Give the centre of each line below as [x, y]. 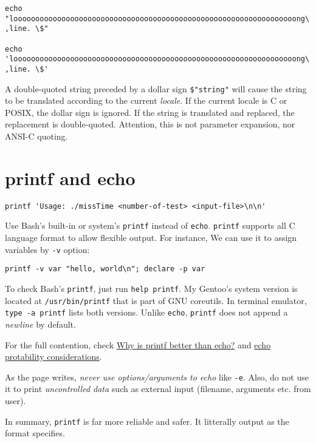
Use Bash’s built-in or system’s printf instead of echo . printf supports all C [150, 225]
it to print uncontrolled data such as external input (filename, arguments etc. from [158, 389]
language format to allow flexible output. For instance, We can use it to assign [151, 238]
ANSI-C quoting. [36, 136]
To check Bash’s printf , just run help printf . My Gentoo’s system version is [151, 288]
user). [15, 400]
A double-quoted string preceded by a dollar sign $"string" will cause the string [156, 88]
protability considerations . [53, 357]
